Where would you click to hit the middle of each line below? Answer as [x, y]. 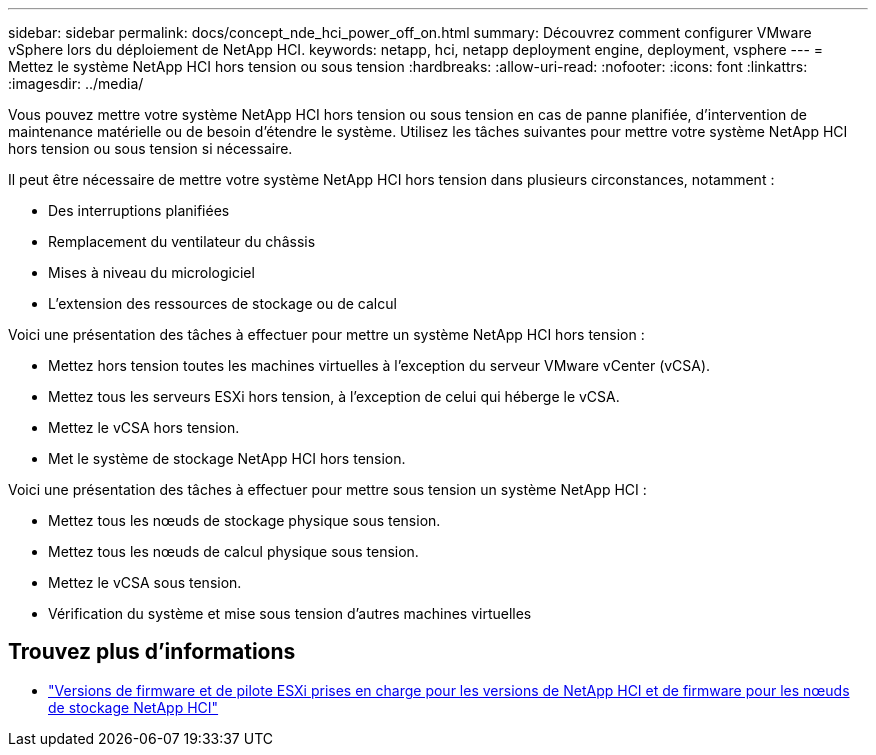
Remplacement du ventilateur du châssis [182, 241]
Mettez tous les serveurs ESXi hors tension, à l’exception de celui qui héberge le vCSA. [334, 396]
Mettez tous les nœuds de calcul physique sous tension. [233, 551]
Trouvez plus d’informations [152, 652]
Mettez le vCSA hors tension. [144, 427]
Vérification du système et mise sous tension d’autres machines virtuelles [290, 613]
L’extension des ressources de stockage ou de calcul [222, 303]
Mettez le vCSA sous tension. [145, 582]
